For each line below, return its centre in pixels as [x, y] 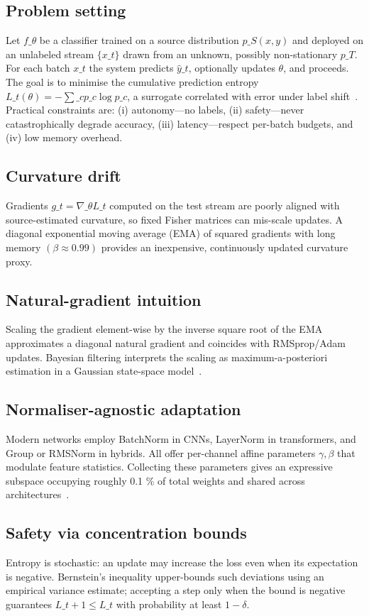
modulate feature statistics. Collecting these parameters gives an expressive [169, 467]
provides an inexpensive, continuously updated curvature [225, 247]
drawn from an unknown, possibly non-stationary [230, 54]
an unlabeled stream [50, 54]
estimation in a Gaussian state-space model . [104, 371]
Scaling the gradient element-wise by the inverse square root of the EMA [164, 329]
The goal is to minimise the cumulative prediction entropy [132, 81]
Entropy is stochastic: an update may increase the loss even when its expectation [182, 562]
